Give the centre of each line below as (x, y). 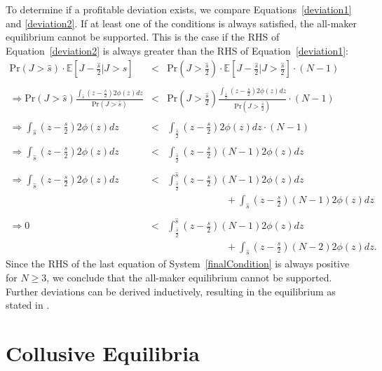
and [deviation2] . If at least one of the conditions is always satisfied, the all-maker (182, 23)
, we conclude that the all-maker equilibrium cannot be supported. (189, 277)
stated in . (28, 305)
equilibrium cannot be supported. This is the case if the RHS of (143, 37)
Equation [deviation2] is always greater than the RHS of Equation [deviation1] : (177, 50)
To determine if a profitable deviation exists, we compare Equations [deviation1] (179, 9)
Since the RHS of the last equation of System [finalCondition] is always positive (178, 264)
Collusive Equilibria (103, 352)
